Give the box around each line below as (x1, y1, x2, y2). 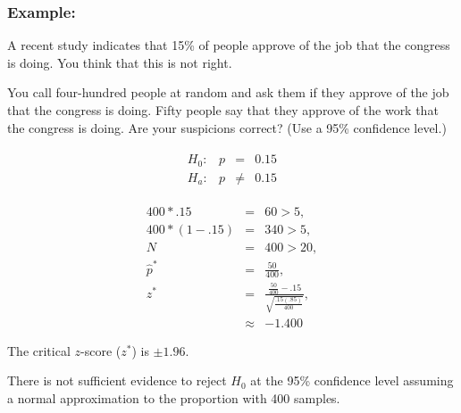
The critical (7, 341, 71, 359)
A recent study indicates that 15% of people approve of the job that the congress (7, 36, 450, 54)
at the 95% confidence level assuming (250, 371, 454, 390)
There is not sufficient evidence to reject (7, 371, 227, 390)
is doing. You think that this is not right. (7, 53, 232, 71)
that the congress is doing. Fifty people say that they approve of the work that (7, 101, 439, 119)
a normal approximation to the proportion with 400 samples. (7, 388, 340, 407)
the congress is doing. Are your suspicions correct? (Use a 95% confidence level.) (7, 118, 447, 136)
